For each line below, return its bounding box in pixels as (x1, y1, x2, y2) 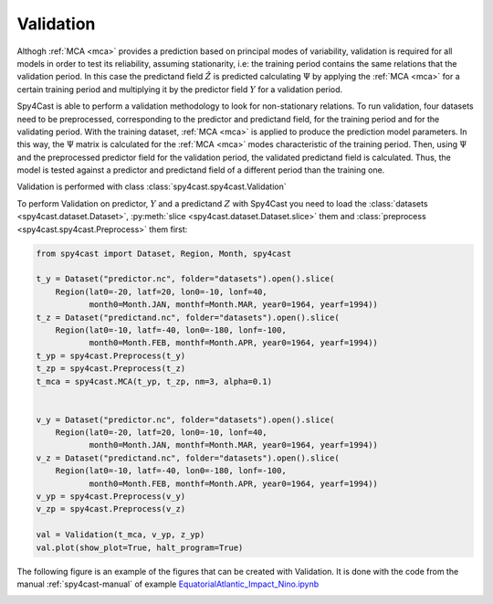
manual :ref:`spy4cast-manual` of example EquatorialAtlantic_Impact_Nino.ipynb (16, 578, 320, 589)
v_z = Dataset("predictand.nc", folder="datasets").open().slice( (36, 452, 340, 463)
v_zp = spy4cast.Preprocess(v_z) (36, 503, 186, 514)
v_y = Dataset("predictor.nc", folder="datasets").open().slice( (36, 414, 335, 425)
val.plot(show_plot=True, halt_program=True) (36, 542, 244, 553)
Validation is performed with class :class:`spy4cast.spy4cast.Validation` (16, 181, 287, 192)
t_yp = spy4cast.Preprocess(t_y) (36, 350, 186, 361)
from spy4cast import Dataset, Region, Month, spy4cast (36, 248, 292, 259)
